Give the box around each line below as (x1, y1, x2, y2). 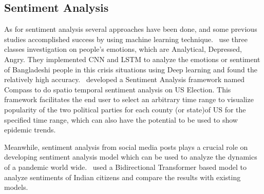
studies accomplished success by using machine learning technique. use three (4, 33, 248, 44)
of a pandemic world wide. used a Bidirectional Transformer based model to (4, 161, 247, 172)
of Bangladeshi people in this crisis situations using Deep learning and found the (4, 64, 257, 74)
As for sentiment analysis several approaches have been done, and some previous (4, 24, 257, 34)
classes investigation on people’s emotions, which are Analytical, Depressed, (4, 44, 242, 54)
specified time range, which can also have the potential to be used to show (4, 114, 238, 125)
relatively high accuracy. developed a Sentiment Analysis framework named (4, 74, 245, 85)
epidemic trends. (4, 124, 56, 135)
